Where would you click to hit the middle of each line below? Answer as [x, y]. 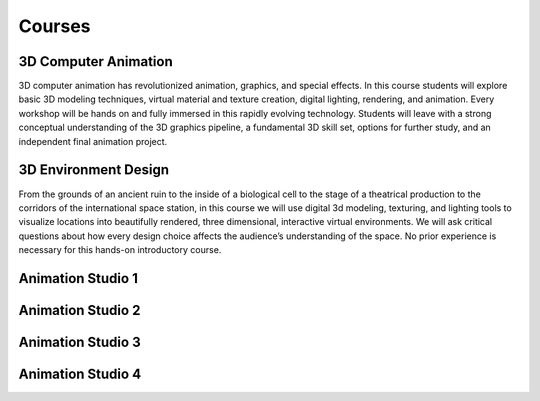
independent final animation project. [93, 141]
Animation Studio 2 [79, 310]
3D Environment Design [94, 170]
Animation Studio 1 [78, 278]
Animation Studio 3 [79, 341]
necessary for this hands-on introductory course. [120, 250]
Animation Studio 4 [80, 373]
